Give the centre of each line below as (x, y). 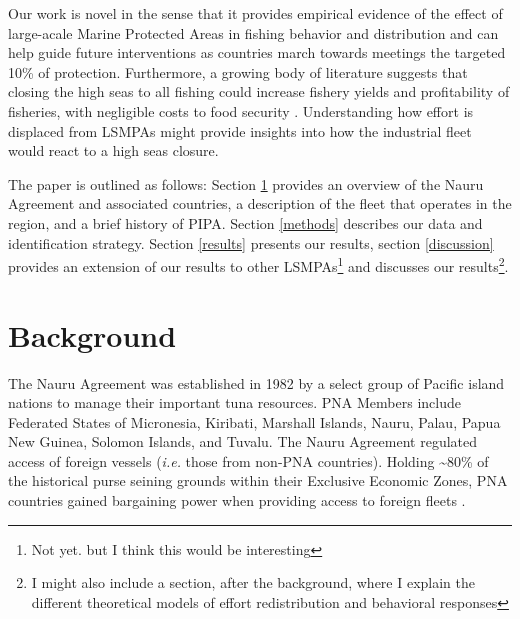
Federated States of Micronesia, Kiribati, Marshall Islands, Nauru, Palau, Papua (254, 421)
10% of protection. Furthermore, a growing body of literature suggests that (238, 71)
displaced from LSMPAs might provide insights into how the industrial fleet (240, 130)
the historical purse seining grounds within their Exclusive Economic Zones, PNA (258, 480)
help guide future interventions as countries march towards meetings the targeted (257, 52)
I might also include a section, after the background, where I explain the (253, 582)
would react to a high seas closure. (113, 150)
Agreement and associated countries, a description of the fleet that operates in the (260, 203)
